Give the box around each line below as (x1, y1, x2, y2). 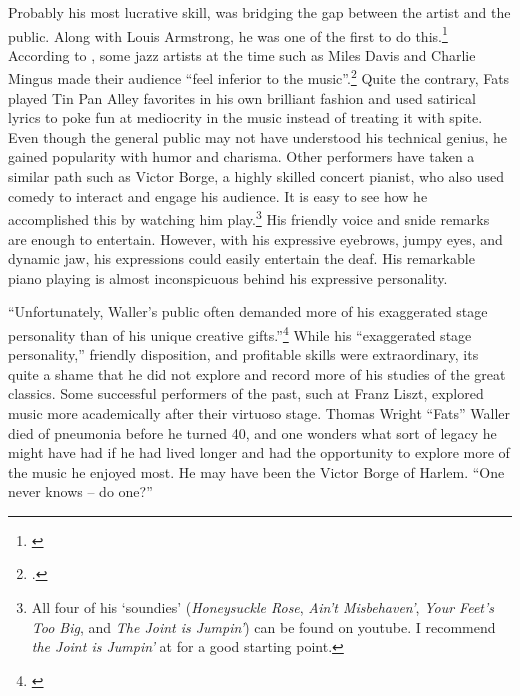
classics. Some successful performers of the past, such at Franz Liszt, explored (8, 383, 484, 404)
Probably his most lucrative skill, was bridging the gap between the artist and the (8, 2, 511, 22)
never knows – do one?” (8, 481, 153, 502)
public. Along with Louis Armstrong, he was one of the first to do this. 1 (8, 22, 448, 46)
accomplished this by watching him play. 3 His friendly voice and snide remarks (8, 206, 490, 229)
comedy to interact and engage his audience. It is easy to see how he (8, 185, 428, 206)
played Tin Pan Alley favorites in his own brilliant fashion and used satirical (8, 87, 476, 108)
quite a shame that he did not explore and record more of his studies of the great (8, 363, 506, 384)
